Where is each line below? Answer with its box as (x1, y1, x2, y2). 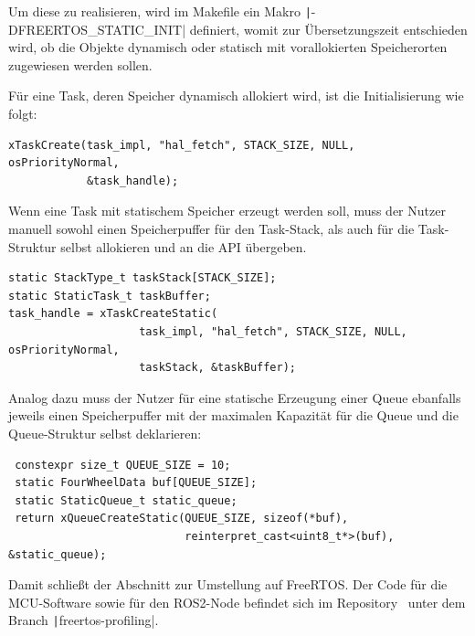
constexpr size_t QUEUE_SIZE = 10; (15, 458, 231, 472)
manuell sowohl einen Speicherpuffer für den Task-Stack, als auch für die (8, 219, 415, 238)
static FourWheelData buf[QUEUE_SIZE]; (15, 476, 258, 490)
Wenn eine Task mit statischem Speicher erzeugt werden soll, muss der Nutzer (8, 201, 446, 220)
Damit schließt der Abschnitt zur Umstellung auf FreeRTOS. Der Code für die (8, 575, 448, 594)
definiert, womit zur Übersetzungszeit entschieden (189, 19, 468, 38)
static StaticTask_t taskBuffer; (8, 289, 211, 302)
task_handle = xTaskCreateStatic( (8, 307, 218, 321)
